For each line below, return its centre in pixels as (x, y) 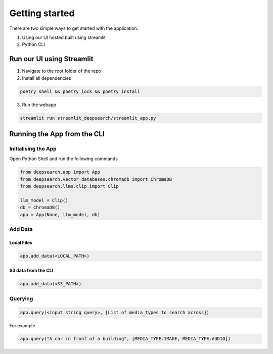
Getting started (42, 13)
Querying (21, 298)
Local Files (21, 242)
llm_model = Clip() (44, 200)
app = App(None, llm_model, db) (60, 214)
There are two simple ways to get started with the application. (74, 28)
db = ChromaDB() (40, 208)
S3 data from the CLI (31, 271)
